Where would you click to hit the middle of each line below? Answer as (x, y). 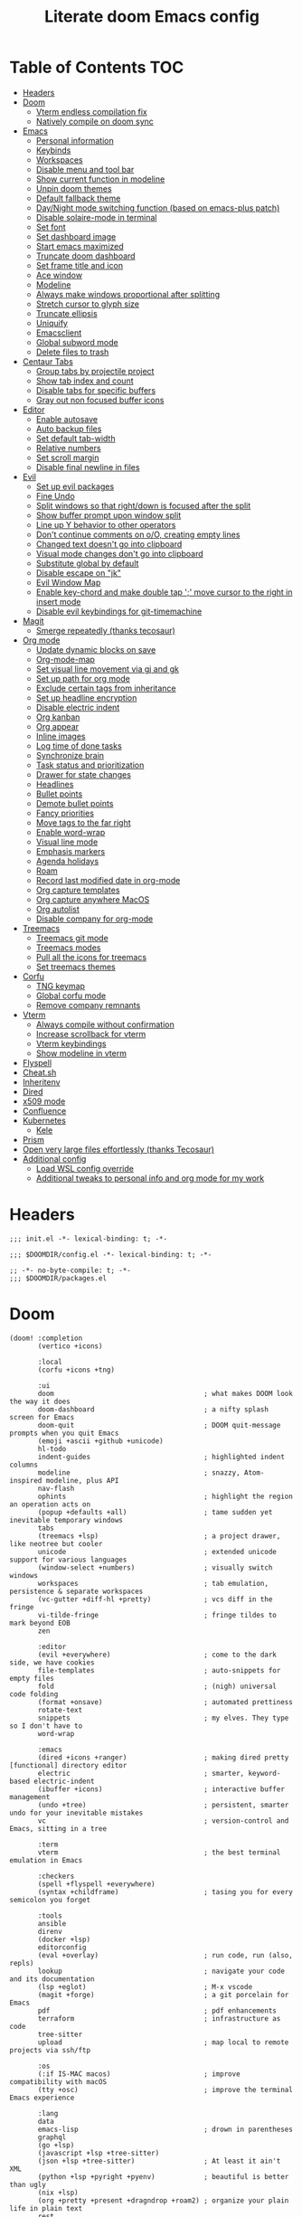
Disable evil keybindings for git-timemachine (119, 611)
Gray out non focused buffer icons (100, 400)
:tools (50, 1915)
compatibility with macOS (58, 2081)
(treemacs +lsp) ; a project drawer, (159, 1536)
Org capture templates (78, 890)
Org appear (57, 726)
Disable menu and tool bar (85, 169)
